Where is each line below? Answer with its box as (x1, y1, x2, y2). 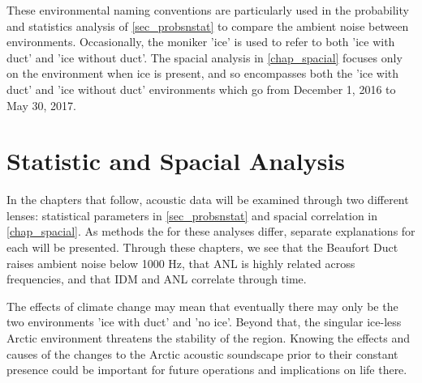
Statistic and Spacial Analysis (6, 144, 346, 177)
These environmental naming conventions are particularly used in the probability (6, 2, 409, 18)
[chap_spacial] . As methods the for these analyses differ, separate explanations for (6, 223, 416, 240)
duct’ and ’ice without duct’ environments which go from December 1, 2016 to (6, 80, 396, 97)
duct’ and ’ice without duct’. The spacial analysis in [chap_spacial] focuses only (6, 49, 403, 66)
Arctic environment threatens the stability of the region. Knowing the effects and (6, 330, 410, 347)
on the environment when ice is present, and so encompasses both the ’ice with (6, 65, 399, 82)
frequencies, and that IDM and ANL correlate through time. (6, 270, 307, 287)
